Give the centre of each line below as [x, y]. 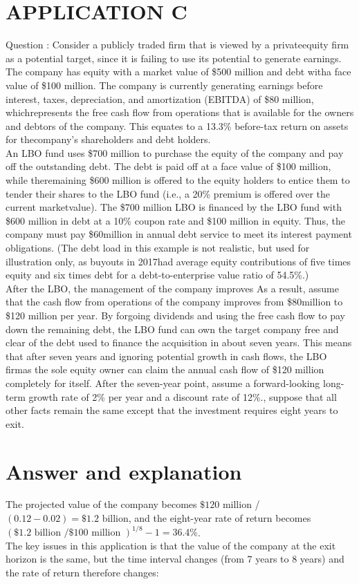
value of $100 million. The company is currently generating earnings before [164, 85]
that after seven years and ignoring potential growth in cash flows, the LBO [166, 356]
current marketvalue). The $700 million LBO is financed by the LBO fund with [174, 207]
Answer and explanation [124, 471]
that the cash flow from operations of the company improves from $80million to [174, 302]
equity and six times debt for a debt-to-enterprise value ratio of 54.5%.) [157, 275]
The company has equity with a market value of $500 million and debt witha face [178, 72]
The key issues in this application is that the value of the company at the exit [171, 545]
